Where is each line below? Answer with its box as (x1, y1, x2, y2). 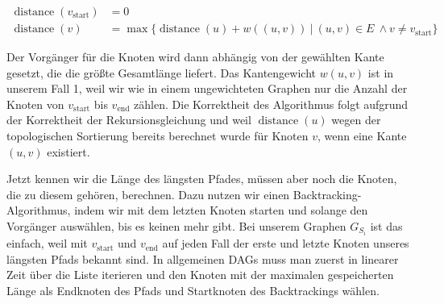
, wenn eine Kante (317, 127, 407, 144)
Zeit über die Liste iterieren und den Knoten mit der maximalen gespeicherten (6, 266, 394, 283)
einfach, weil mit (6, 235, 88, 252)
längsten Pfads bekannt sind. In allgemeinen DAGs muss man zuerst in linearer (6, 250, 399, 267)
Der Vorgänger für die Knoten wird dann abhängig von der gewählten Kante (6, 48, 384, 65)
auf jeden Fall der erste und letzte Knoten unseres (162, 235, 409, 252)
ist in (367, 64, 394, 81)
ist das (370, 218, 403, 234)
